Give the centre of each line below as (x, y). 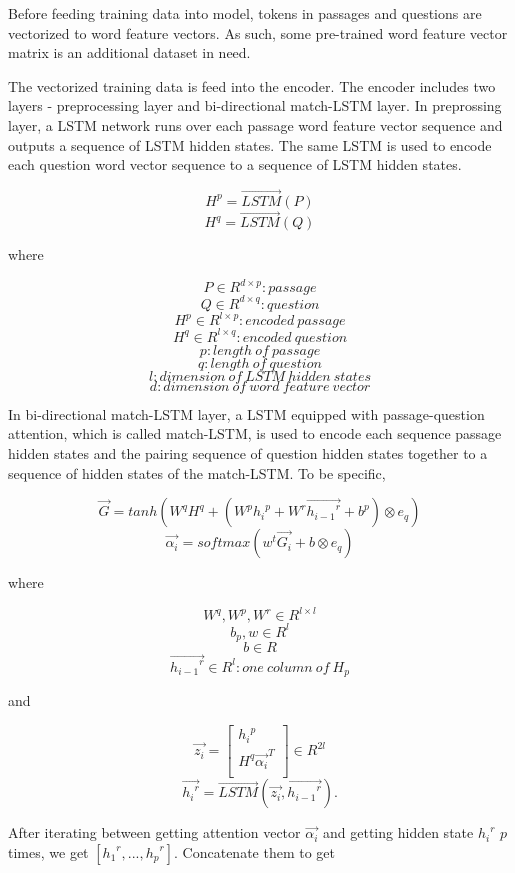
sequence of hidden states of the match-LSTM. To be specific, (197, 472)
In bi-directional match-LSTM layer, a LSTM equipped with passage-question (246, 413)
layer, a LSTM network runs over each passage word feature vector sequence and (255, 124)
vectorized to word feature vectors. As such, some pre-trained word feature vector (258, 32)
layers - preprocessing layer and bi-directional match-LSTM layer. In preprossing (255, 105)
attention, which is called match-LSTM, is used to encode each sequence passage (255, 433)
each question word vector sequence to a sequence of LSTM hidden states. (235, 164)
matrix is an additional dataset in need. (129, 52)
